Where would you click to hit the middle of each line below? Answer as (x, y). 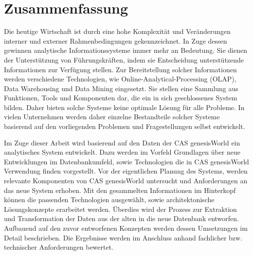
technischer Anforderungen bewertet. (59, 247)
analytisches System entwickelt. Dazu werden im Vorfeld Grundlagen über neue (122, 152)
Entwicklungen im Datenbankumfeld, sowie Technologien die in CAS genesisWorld (126, 161)
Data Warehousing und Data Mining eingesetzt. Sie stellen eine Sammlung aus (121, 88)
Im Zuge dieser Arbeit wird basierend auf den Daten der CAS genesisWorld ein (122, 142)
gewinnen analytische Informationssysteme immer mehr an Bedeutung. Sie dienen (126, 50)
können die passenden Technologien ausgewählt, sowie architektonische (109, 199)
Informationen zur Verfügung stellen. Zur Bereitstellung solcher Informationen (120, 69)
